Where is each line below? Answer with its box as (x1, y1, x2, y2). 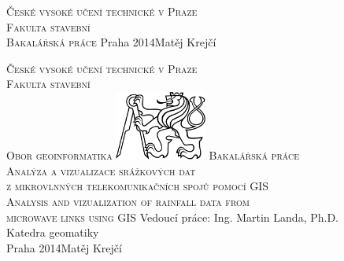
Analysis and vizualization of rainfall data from (6, 193, 250, 210)
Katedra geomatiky (6, 224, 99, 241)
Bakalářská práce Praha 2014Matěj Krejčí (6, 34, 216, 50)
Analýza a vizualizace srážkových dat (6, 162, 196, 178)
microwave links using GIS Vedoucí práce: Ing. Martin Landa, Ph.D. (6, 208, 338, 225)
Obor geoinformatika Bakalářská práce (6, 147, 300, 164)
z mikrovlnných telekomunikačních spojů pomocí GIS (6, 178, 268, 194)
